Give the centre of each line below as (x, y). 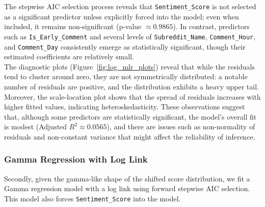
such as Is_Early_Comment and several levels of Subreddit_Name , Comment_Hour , (130, 36)
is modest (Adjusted (36, 126)
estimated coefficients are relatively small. (69, 56)
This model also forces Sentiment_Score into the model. (92, 198)
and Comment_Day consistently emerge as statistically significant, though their (125, 46)
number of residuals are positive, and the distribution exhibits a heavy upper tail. (131, 86)
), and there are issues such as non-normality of (181, 126)
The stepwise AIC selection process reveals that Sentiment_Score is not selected (130, 6)
